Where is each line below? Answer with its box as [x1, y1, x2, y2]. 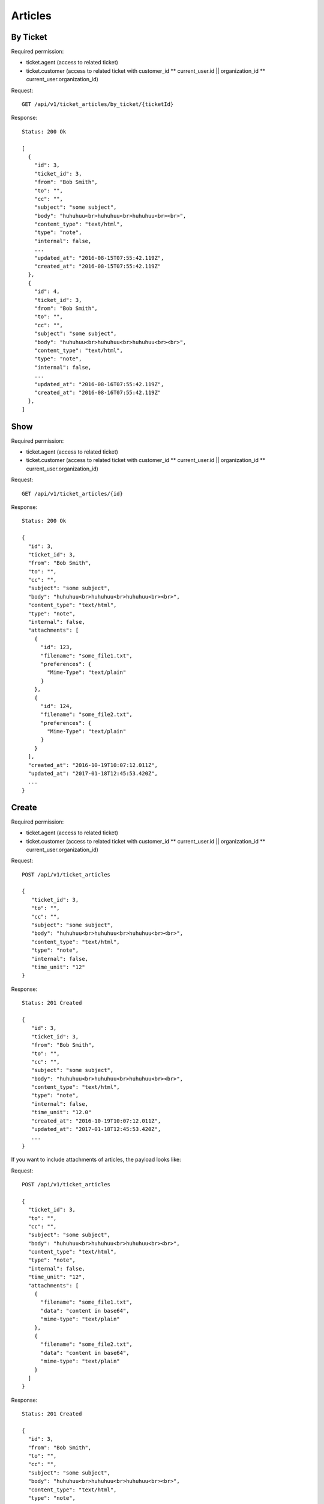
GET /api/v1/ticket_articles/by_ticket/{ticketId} [22, 101, 174, 108]
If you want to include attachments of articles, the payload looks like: [11, 1156, 181, 1163]
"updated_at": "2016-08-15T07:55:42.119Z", [34, 254, 164, 261]
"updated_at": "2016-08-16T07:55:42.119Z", [34, 381, 164, 387]
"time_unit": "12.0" [31, 1109, 92, 1116]
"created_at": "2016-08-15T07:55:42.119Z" [34, 263, 161, 270]
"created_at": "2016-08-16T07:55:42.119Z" [34, 389, 161, 396]
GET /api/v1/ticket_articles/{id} [22, 490, 123, 497]
